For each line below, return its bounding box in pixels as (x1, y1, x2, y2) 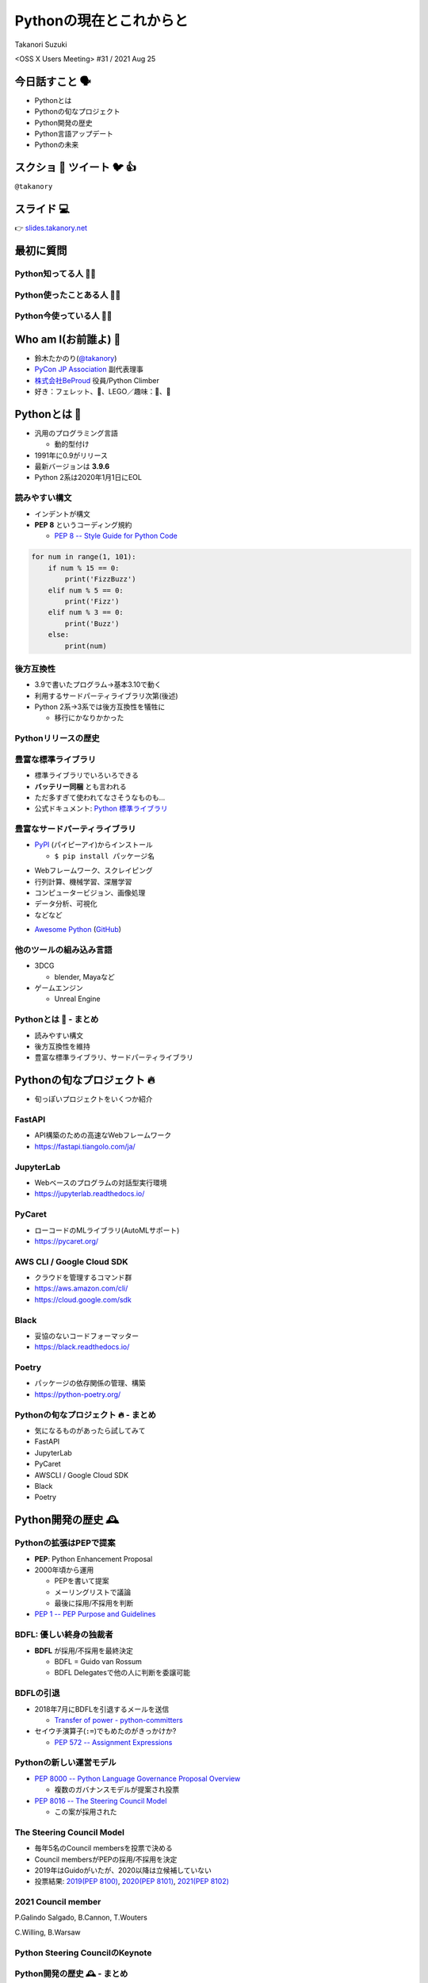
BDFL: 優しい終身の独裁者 (14, 1629, 114, 1640)
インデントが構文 (34, 508, 90, 519)
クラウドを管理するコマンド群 (34, 1273, 132, 1283)
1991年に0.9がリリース (34, 451, 109, 460)
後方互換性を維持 (34, 1041, 90, 1051)
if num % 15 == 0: (48, 563, 120, 573)
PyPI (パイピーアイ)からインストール (34, 840, 154, 850)
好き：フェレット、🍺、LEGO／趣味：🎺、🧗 (34, 387, 171, 396)
